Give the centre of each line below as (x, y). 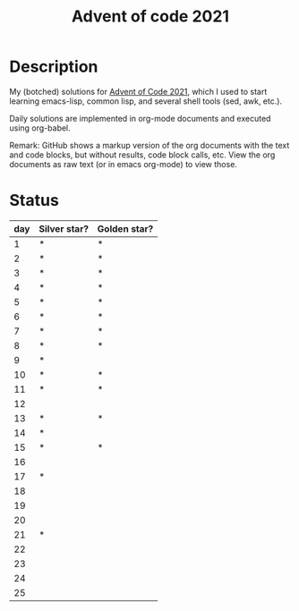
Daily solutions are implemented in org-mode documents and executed (140, 118)
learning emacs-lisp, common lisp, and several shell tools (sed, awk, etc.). (146, 101)
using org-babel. (40, 128)
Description (54, 67)
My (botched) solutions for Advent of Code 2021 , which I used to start (138, 91)
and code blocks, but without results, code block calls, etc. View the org (142, 155)
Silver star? (64, 228)
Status (34, 201)
